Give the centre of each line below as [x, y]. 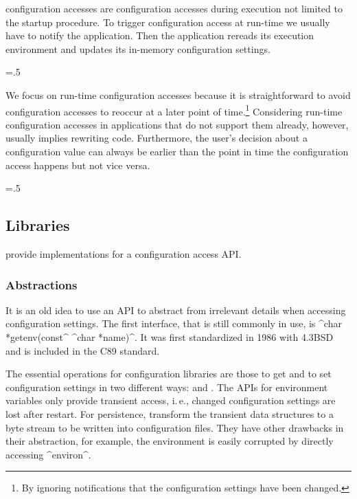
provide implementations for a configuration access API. [124, 253]
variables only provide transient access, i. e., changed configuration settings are [171, 400]
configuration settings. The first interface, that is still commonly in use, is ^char [174, 323]
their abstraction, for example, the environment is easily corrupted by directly [170, 441]
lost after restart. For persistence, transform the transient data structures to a [170, 413]
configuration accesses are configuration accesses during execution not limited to [174, 8]
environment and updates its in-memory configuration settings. [138, 48]
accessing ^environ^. [48, 454]
